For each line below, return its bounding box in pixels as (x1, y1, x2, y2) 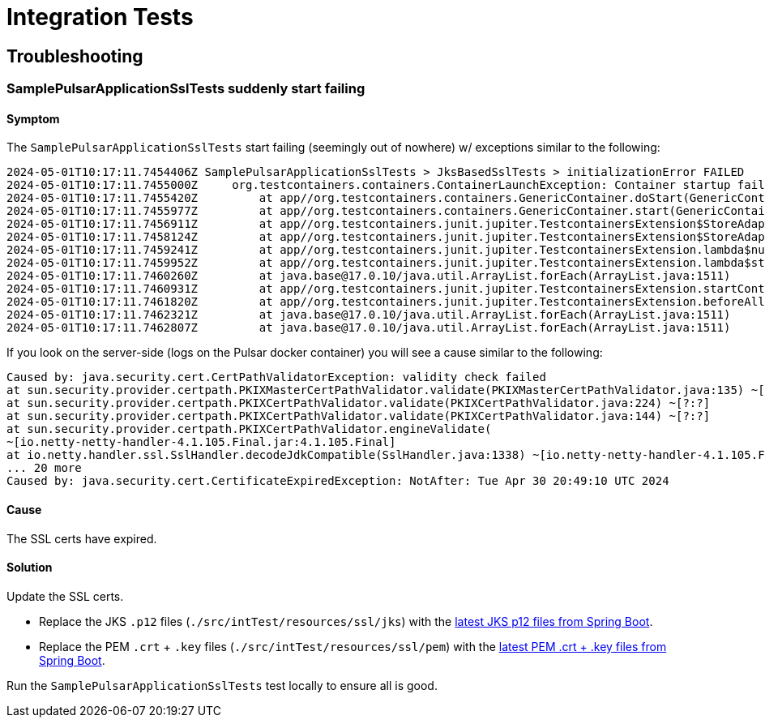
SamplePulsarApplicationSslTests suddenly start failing (6, 80, 365, 97)
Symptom (6, 111, 60, 126)
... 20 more (6, 461, 82, 475)
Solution (6, 560, 53, 575)
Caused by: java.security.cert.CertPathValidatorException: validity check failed (6, 371, 546, 384)
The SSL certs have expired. (6, 531, 157, 546)
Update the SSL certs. (6, 589, 124, 603)
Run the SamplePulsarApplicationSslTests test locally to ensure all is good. (6, 678, 438, 692)
